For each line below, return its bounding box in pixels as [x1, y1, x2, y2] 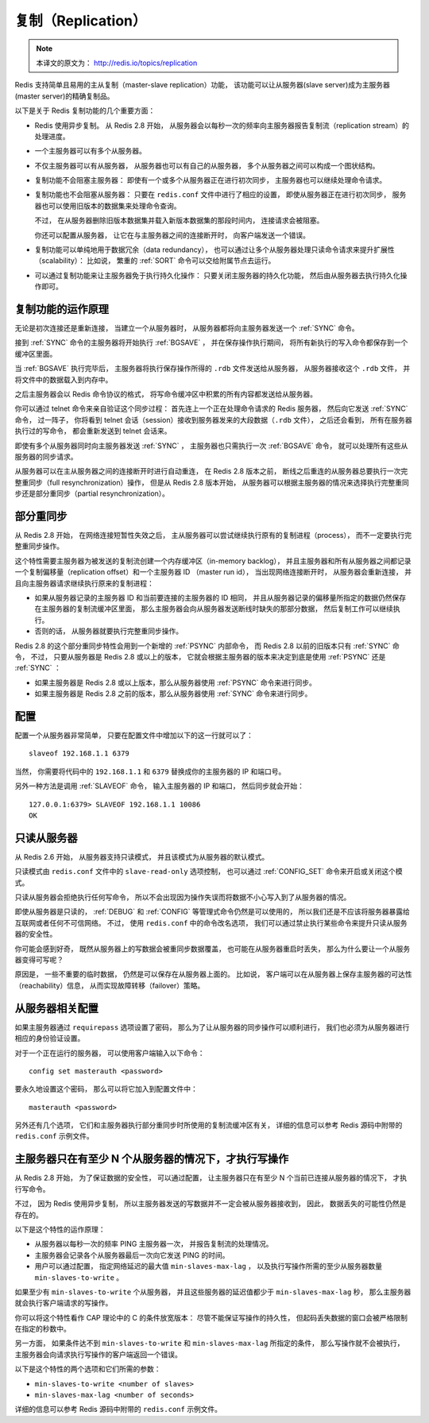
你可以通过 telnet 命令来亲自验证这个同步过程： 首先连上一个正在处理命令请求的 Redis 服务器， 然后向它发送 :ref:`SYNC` [14, 404, 408, 413]
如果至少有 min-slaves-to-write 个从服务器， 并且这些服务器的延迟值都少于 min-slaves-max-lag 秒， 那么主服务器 [14, 1287, 412, 1297]
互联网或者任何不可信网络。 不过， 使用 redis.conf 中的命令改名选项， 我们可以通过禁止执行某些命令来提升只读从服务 [14, 918, 408, 927]
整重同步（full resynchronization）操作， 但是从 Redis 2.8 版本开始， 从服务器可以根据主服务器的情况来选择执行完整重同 [14, 478, 409, 487]
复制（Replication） [14, 12, 147, 29]
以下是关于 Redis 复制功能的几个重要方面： [14, 106, 156, 115]
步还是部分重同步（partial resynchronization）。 [14, 489, 170, 498]
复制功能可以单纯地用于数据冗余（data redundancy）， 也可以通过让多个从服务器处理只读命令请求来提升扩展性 [34, 245, 395, 254]
